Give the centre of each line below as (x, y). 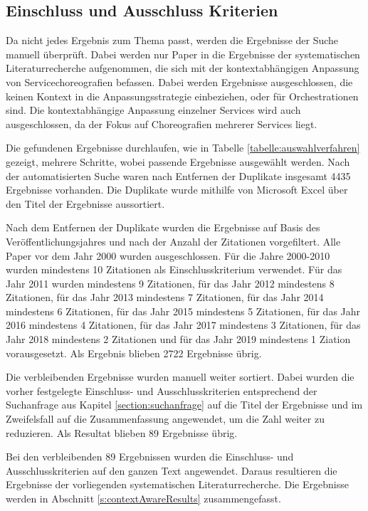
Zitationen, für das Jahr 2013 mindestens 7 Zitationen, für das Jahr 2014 (165, 297)
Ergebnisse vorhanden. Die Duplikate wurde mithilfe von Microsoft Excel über (177, 190)
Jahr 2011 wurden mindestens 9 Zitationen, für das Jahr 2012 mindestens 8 (170, 283)
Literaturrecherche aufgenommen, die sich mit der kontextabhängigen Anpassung (183, 68)
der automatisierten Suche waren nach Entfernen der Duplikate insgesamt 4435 (178, 175)
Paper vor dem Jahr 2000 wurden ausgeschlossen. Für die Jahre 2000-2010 (168, 255)
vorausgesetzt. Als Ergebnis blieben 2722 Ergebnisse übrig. (134, 353)
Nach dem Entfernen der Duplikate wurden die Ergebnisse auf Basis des (163, 227)
